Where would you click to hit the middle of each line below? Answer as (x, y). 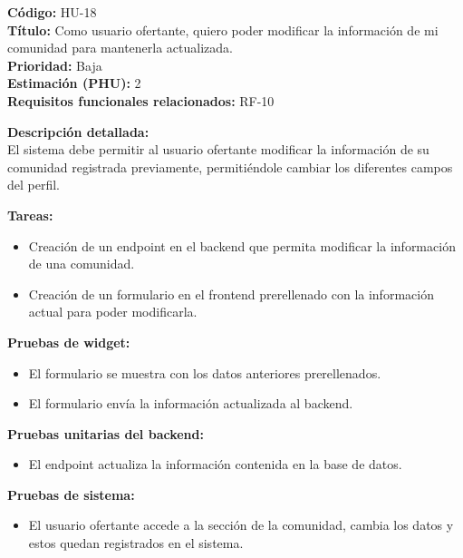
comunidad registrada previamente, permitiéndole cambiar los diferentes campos (230, 166)
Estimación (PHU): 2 (74, 83)
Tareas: (30, 215)
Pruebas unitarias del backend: (106, 433)
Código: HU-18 (52, 12)
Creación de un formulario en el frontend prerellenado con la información (231, 294)
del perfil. (34, 185)
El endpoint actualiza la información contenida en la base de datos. (215, 464)
